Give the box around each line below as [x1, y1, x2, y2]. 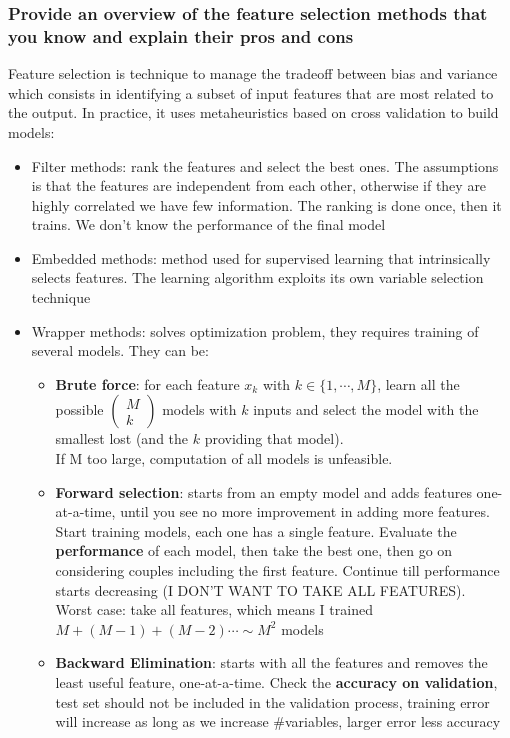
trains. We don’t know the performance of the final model [31, 214, 386, 235]
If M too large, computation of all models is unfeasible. [55, 448, 393, 469]
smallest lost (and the [55, 428, 189, 449]
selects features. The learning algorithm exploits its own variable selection [31, 267, 484, 288]
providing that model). [204, 428, 344, 449]
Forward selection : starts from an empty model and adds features [55, 481, 472, 502]
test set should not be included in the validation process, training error [55, 691, 490, 712]
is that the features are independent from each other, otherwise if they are [31, 175, 487, 196]
